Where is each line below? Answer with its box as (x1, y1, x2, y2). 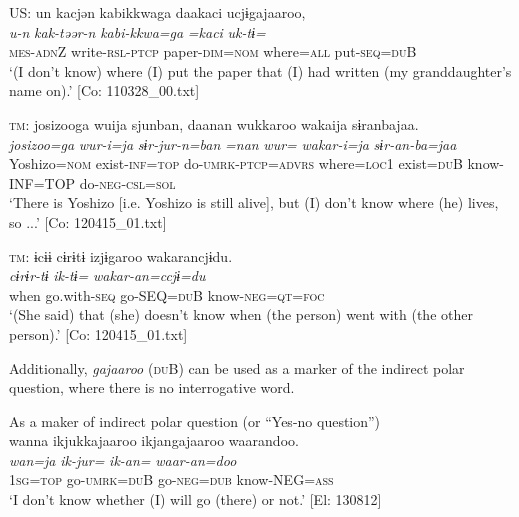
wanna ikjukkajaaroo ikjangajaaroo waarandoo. (9, 430, 299, 451)
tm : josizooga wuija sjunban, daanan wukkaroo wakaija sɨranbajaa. (9, 113, 419, 134)
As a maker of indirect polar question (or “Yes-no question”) (9, 410, 381, 431)
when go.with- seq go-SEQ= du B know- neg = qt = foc (9, 284, 325, 305)
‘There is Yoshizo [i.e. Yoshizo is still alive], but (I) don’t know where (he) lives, (9, 192, 499, 213)
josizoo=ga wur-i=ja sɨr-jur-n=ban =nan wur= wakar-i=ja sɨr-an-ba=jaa (9, 133, 457, 154)
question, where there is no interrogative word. (9, 377, 295, 398)
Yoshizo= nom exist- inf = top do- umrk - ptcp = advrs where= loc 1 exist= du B (9, 153, 463, 174)
